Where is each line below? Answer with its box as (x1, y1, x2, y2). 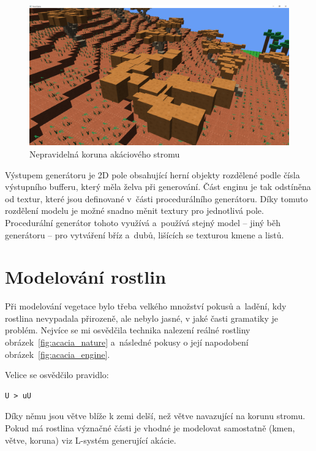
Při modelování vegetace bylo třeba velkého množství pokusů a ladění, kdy (5, 300, 287, 313)
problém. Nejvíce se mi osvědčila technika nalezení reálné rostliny (5, 324, 250, 336)
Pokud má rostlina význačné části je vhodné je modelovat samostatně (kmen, (5, 422, 295, 434)
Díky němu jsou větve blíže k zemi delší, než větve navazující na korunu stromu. (5, 409, 306, 422)
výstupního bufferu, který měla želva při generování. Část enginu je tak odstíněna (5, 180, 311, 193)
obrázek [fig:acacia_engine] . (5, 347, 110, 360)
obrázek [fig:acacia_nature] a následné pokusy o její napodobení (5, 336, 249, 349)
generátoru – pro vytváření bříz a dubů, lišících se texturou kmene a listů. (5, 228, 284, 241)
